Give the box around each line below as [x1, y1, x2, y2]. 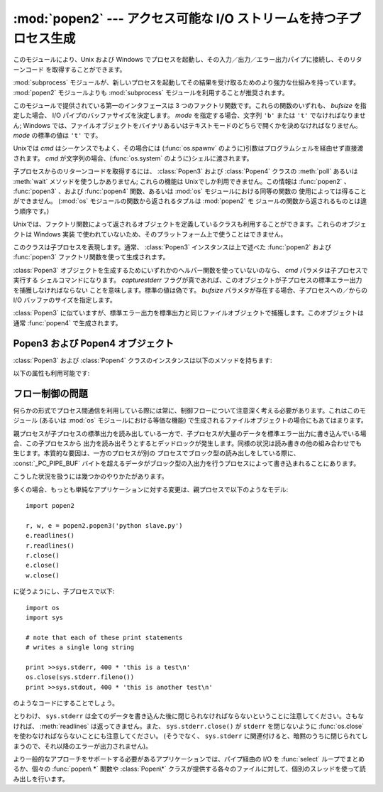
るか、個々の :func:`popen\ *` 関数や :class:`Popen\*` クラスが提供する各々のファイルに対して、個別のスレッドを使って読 [13, 764, 367, 774]
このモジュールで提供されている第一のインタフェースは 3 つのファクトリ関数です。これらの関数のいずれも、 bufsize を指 [13, 101, 367, 109]
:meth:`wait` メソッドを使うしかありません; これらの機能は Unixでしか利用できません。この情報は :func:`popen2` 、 [13, 177, 350, 185]
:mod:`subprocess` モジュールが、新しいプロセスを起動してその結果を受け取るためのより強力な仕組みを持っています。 [13, 78, 360, 87]
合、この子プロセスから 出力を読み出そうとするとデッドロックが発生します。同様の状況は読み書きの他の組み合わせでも [13, 439, 362, 447]
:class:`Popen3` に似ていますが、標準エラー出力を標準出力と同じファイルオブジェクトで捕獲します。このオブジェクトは [13, 309, 365, 318]
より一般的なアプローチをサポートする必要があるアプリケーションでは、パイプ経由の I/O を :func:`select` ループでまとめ [13, 755, 365, 764]
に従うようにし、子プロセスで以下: [13, 587, 115, 596]
